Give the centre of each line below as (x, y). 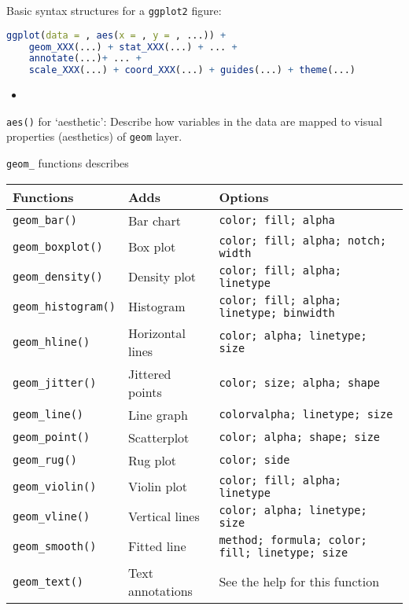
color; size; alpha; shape (300, 382)
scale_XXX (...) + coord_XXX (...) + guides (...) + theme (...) (192, 70)
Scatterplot (158, 437)
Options (244, 197)
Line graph (158, 414)
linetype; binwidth (277, 312)
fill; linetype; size (284, 552)
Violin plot (158, 487)
